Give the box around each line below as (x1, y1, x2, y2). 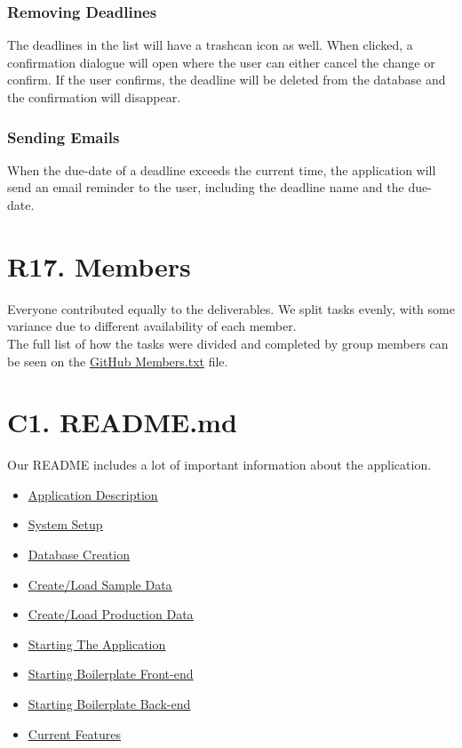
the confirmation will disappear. (7, 88, 181, 106)
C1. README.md (7, 404, 237, 440)
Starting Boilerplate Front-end (28, 664, 194, 683)
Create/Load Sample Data (28, 575, 172, 593)
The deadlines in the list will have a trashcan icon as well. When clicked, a (7, 36, 413, 54)
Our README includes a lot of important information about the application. (7, 455, 432, 474)
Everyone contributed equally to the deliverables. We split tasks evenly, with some (7, 299, 455, 318)
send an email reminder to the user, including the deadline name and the (7, 178, 404, 197)
